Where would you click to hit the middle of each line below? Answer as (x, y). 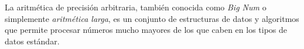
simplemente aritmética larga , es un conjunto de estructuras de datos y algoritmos (152, 18)
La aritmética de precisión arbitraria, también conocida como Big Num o (136, 7)
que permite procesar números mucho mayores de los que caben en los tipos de (146, 30)
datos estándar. (32, 41)
